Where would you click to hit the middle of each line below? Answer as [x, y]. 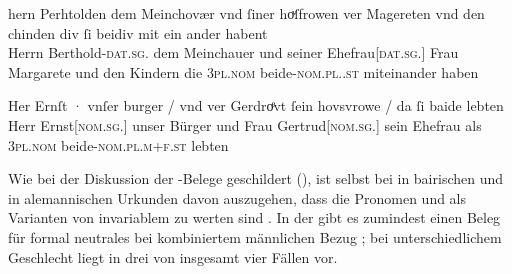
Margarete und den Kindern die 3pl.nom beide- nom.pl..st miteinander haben [243, 71]
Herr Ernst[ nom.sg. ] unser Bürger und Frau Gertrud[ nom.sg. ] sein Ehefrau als [245, 124]
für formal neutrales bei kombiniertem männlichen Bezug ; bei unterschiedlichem [255, 236]
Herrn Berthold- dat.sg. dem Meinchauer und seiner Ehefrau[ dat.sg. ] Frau [233, 52]
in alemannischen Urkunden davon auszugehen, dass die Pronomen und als [237, 197]
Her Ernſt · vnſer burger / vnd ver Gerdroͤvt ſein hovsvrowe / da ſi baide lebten [256, 105]
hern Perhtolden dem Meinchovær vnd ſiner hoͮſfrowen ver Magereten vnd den [246, 13]
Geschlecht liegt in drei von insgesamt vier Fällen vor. [173, 256]
